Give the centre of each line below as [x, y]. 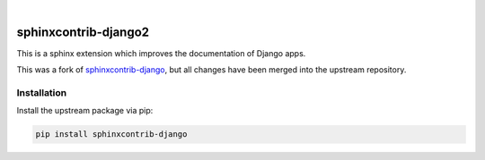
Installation [42, 93]
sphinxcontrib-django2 [83, 32]
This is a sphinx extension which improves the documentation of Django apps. [161, 53]
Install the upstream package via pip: [85, 111]
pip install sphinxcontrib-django [111, 135]
